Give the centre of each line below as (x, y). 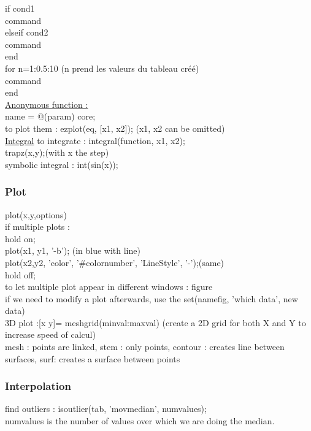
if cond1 (20, 8)
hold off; (21, 274)
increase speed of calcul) (50, 334)
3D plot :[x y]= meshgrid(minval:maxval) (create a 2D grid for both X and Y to (155, 322)
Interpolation (38, 386)
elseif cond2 (27, 32)
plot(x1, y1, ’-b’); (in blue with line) (73, 250)
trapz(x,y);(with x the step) (57, 152)
